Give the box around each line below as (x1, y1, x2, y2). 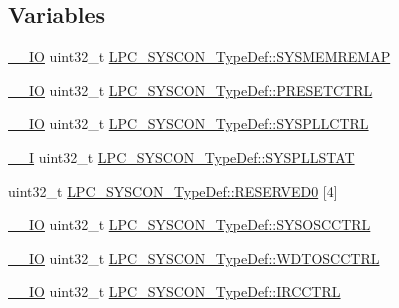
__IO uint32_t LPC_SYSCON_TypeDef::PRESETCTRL (8, 79, 373, 100)
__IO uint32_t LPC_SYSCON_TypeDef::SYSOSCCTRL (8, 214, 371, 235)
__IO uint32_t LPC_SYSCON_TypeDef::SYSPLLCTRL (8, 113, 369, 134)
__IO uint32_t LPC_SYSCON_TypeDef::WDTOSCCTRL (8, 247, 380, 268)
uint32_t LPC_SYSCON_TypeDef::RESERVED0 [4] (8, 180, 338, 201)
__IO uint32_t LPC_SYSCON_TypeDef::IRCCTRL (8, 281, 341, 302)
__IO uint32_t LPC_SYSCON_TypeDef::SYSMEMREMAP (8, 46, 391, 67)
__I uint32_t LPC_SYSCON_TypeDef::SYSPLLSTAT (8, 146, 355, 167)
